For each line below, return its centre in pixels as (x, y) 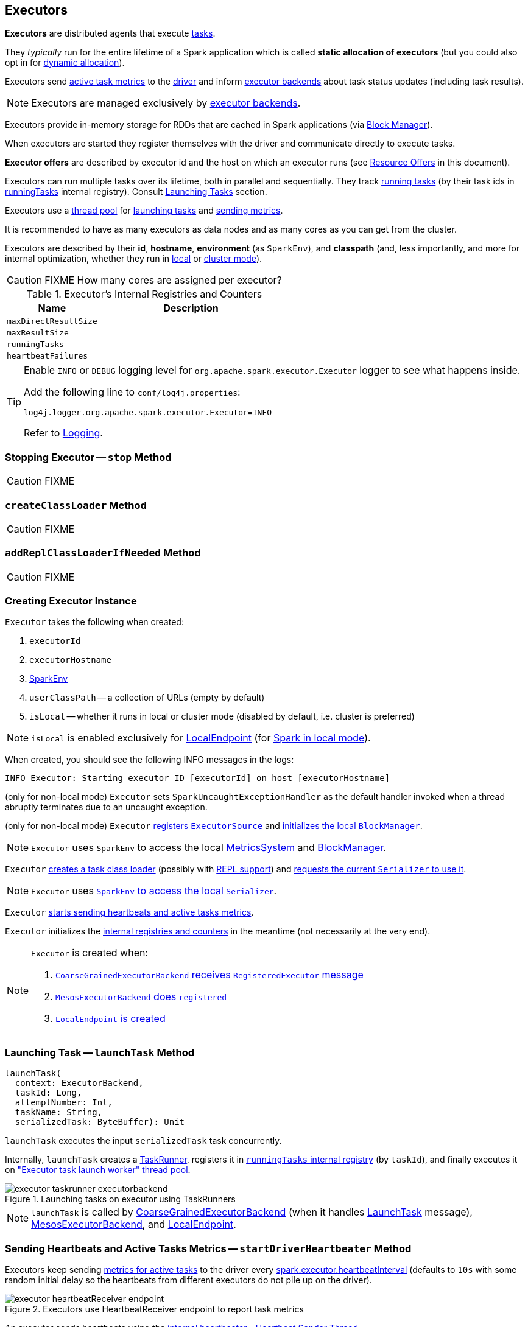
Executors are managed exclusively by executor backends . (166, 103)
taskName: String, (59, 1112)
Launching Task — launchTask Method (100, 1052)
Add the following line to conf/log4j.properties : (132, 392)
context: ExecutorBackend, (79, 1083)
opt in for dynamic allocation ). (65, 63)
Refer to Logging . (63, 433)
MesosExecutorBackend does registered (141, 997)
